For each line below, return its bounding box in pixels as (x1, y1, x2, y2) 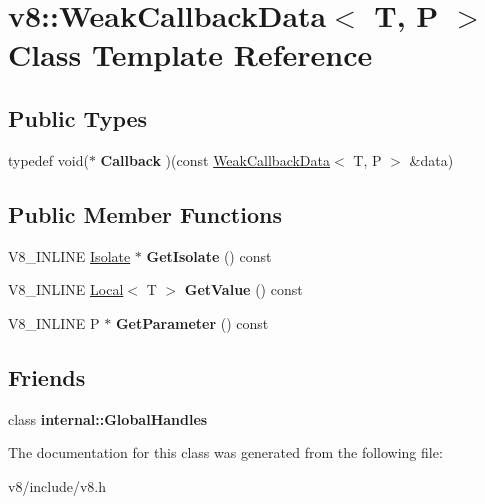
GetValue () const (184, 279, 303, 300)
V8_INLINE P (8, 312, 100, 333)
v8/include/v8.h (8, 475, 107, 496)
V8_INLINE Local (8, 279, 124, 300)
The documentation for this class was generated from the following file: (8, 442, 443, 463)
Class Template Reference (8, 34, 373, 75)
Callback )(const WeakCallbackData (100, 149, 331, 170)
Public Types (8, 102, 148, 133)
